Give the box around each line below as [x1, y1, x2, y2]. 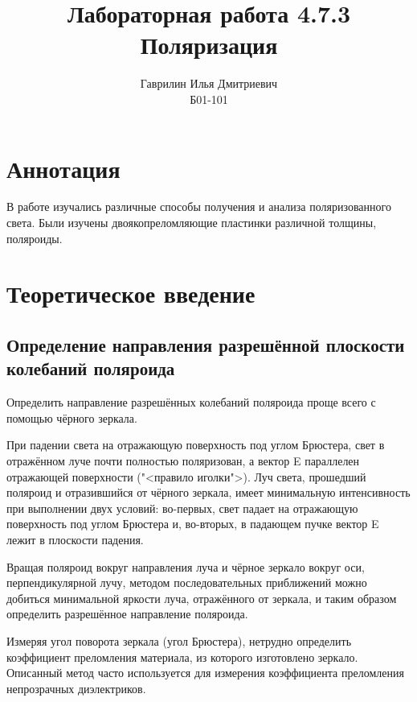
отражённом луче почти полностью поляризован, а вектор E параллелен [6, 452, 360, 469]
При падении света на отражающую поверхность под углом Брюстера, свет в [6, 436, 385, 453]
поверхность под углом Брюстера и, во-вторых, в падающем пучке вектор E [6, 515, 379, 532]
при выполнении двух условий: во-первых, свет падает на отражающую [6, 499, 358, 516]
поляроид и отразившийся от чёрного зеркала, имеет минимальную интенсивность [6, 484, 411, 501]
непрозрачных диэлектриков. [6, 679, 146, 696]
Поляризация [140, 28, 278, 61]
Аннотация [6, 151, 121, 184]
